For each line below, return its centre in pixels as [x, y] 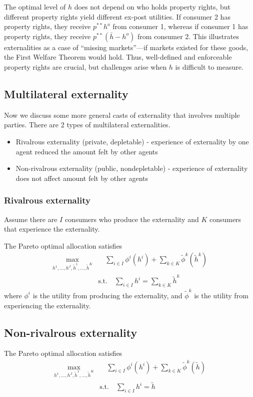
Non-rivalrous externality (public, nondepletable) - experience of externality [132, 168]
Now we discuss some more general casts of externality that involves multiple [122, 115]
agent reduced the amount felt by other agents [87, 151]
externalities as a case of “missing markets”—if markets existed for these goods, [126, 47]
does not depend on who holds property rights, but [152, 7]
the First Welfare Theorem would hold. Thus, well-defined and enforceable [118, 57]
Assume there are [31, 219]
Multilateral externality [66, 93]
